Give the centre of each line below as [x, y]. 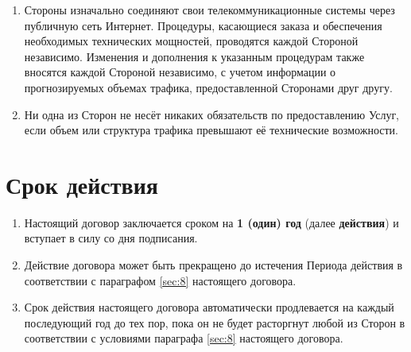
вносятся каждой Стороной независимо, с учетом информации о [180, 72]
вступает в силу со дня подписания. [111, 238]
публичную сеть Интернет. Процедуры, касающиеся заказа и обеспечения [203, 25]
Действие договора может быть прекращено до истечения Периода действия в [213, 265]
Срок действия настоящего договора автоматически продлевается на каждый [209, 307]
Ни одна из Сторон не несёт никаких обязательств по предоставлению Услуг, [212, 114]
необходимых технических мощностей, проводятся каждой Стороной [191, 41]
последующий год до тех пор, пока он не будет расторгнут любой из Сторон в [215, 322]
